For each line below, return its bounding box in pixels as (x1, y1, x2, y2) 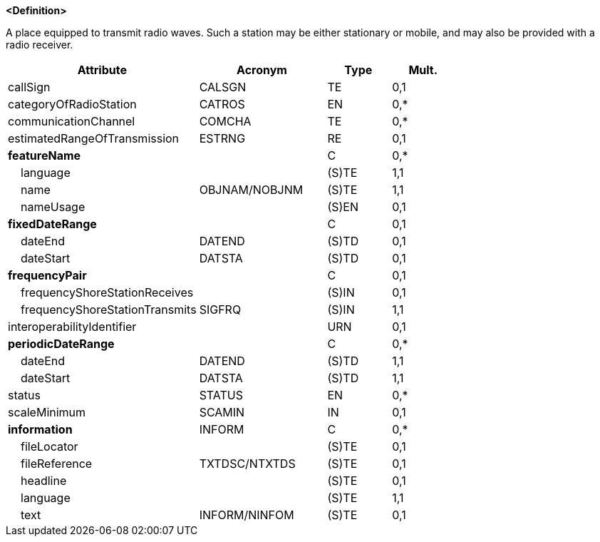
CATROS (199, 97, 245, 111)
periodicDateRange (8, 337, 115, 351)
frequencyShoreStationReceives (21, 285, 194, 300)
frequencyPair (8, 268, 87, 282)
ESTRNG (199, 131, 246, 145)
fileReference (21, 456, 93, 471)
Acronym (237, 63, 287, 77)
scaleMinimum (8, 405, 86, 419)
